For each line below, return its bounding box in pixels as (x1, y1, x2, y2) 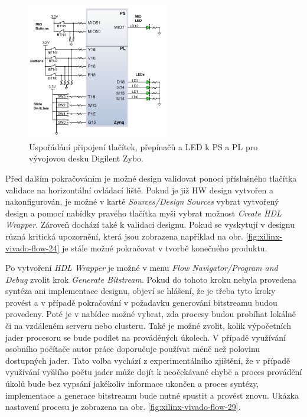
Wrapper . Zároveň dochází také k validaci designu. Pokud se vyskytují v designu (5, 218, 295, 231)
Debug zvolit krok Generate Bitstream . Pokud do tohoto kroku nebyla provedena (5, 273, 296, 285)
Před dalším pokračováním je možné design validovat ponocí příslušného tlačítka (5, 172, 297, 184)
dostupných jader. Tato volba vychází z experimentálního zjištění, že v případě (5, 354, 290, 366)
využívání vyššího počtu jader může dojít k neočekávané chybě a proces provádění (5, 366, 302, 378)
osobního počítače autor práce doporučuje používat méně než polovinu (5, 342, 260, 355)
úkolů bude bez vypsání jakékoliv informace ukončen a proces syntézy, (5, 377, 259, 390)
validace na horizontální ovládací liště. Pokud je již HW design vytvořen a (5, 183, 273, 196)
